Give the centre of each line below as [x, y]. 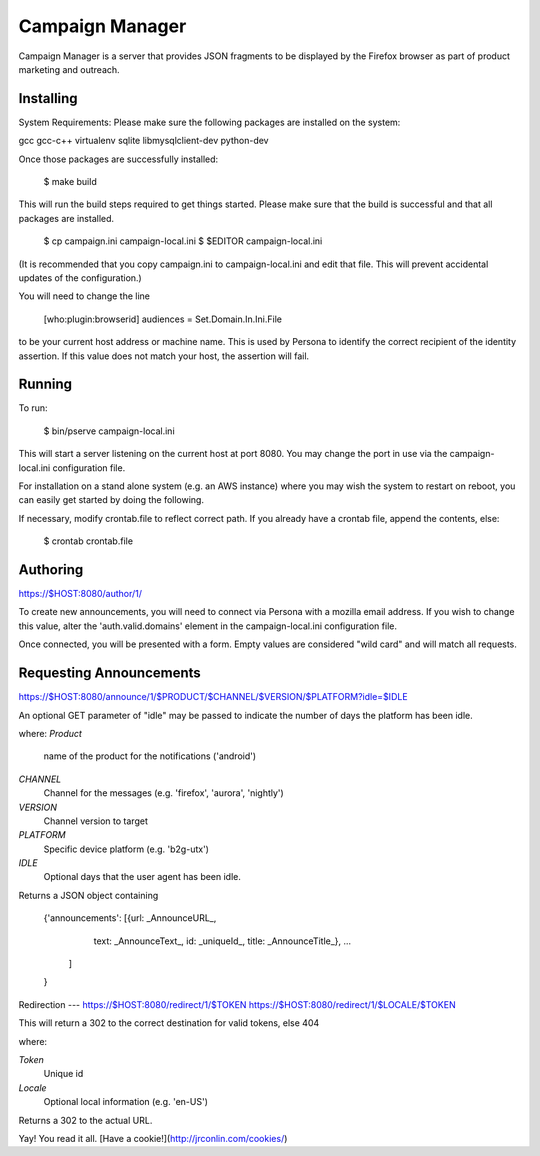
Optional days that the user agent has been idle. [142, 877]
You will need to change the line [84, 296]
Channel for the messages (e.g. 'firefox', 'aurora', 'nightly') [163, 793]
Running [45, 384]
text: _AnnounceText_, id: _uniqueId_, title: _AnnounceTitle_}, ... [222, 941]
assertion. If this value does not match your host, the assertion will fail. [164, 356]
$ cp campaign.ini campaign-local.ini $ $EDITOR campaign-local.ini [183, 241]
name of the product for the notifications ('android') [150, 756]
